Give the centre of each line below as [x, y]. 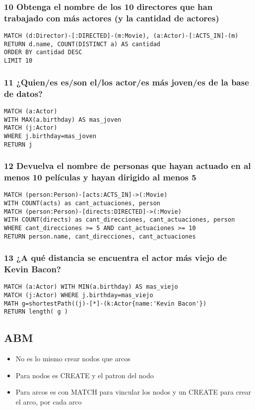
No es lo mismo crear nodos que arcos [73, 359]
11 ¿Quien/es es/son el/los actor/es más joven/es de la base [127, 82]
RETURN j [18, 144]
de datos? [23, 93]
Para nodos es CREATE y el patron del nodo [85, 375]
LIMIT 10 [18, 61]
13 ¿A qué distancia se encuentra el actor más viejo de [116, 258]
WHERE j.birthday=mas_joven [50, 136]
